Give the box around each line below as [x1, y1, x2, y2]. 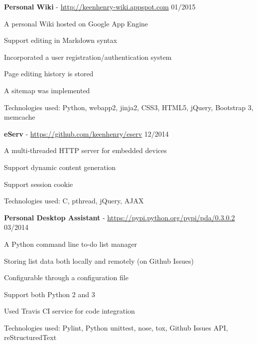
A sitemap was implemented [4, 85, 90, 95]
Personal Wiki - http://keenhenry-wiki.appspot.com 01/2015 [4, 1, 196, 11]
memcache [4, 112, 35, 122]
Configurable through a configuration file [4, 272, 128, 283]
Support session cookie [4, 178, 73, 189]
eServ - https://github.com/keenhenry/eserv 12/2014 [4, 128, 169, 139]
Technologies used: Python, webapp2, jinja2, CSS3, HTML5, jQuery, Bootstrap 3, [4, 102, 254, 112]
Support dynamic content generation [4, 162, 116, 172]
